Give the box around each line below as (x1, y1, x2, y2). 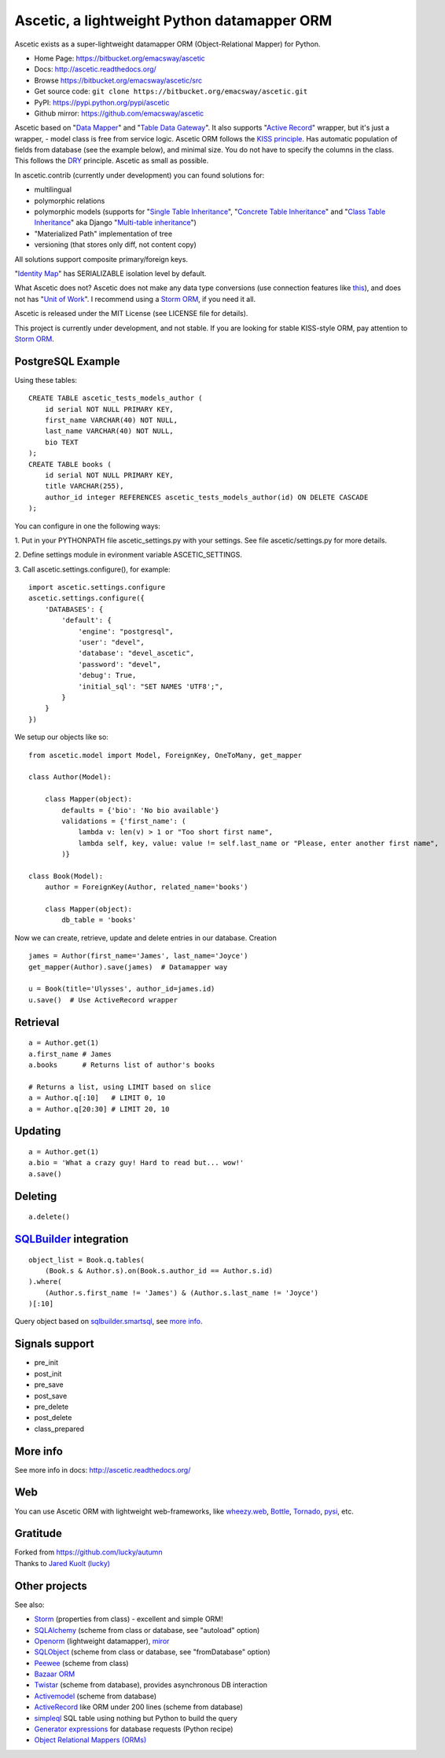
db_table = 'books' (61, 916, 137, 925)
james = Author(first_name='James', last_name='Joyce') (28, 951, 248, 961)
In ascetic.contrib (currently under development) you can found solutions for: (14, 170, 265, 180)
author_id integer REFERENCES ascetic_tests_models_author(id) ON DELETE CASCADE (44, 492, 369, 502)
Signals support (14, 1337, 94, 1351)
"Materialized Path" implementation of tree (34, 229, 173, 238)
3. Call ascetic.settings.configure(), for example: (14, 565, 171, 574)
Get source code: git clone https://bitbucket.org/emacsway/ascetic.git (34, 86, 308, 96)
